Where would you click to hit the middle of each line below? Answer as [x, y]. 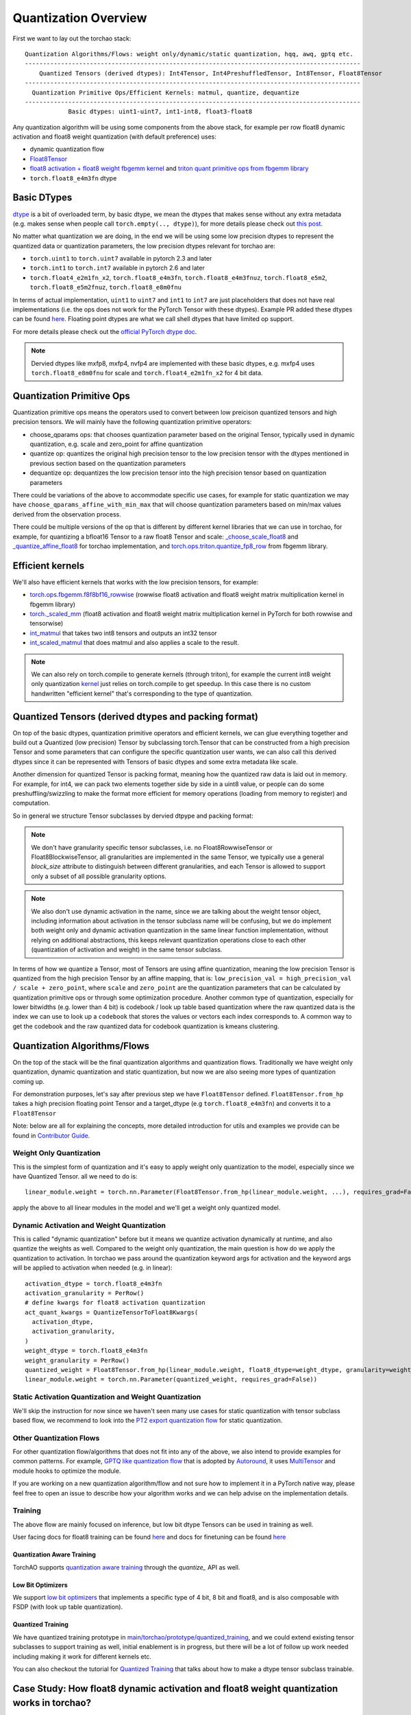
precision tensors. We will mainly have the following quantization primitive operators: [132, 422]
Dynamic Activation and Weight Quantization [89, 1225]
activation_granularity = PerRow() [85, 1293]
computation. [32, 803]
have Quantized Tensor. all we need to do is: [75, 1176]
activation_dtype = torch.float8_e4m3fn [94, 1284]
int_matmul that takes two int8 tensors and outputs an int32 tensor [123, 633]
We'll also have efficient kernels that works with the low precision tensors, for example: [136, 582]
